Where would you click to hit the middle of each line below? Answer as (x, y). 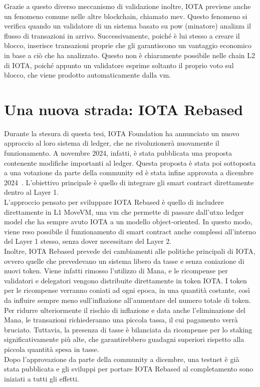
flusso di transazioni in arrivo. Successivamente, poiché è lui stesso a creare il (122, 35)
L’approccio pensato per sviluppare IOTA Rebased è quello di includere (114, 202)
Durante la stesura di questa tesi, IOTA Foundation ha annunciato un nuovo (122, 133)
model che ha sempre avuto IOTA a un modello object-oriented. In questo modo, (128, 222)
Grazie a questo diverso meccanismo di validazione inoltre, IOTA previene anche (127, 6)
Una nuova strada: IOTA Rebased (124, 109)
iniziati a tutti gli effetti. (42, 378)
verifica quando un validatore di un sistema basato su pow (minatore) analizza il (127, 26)
